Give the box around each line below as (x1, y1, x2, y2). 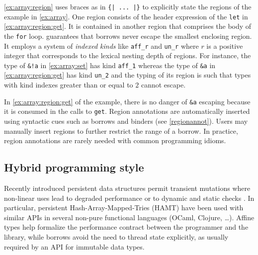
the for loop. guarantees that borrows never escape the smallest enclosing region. (4, 30, 252, 41)
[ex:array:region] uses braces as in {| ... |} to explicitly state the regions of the (4, 1, 252, 11)
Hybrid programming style (4, 160, 144, 175)
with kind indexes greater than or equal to (4, 80, 133, 90)
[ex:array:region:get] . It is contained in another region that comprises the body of (4, 21, 252, 31)
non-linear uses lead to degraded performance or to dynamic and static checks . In (4, 192, 255, 203)
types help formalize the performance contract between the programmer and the (4, 222, 249, 232)
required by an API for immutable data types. (4, 241, 145, 252)
